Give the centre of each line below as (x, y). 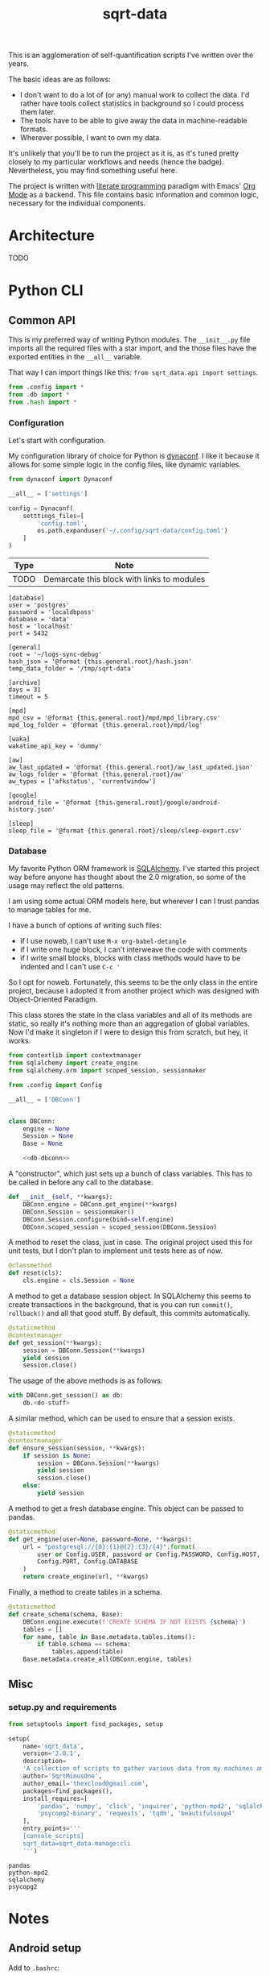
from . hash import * (43, 402)
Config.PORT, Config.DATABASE (88, 1562)
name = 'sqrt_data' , (53, 1746)
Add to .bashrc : (34, 1968)
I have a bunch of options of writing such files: (85, 925)
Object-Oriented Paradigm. (53, 999)
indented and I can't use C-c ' (70, 967)
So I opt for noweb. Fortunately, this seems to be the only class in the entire (133, 982)
